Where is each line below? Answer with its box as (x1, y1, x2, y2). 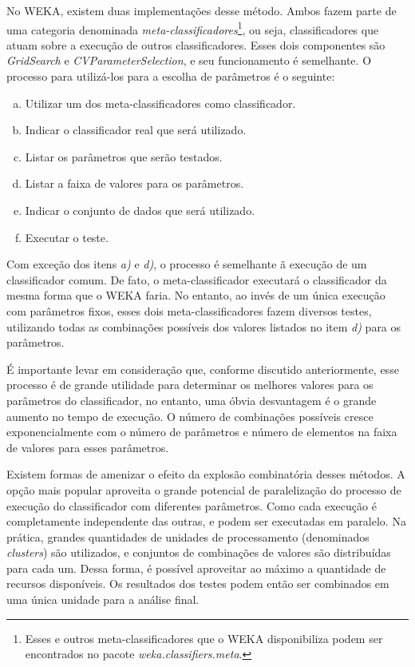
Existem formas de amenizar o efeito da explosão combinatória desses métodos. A (6, 466, 405, 482)
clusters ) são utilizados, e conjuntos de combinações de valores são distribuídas (6, 544, 391, 561)
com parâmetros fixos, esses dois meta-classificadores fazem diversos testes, (6, 302, 372, 319)
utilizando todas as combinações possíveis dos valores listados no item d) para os (6, 318, 401, 335)
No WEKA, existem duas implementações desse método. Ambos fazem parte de (6, 2, 397, 18)
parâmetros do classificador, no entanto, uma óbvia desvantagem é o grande (6, 391, 377, 408)
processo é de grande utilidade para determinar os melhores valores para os (6, 376, 373, 393)
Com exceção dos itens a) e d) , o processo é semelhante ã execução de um (6, 256, 367, 272)
